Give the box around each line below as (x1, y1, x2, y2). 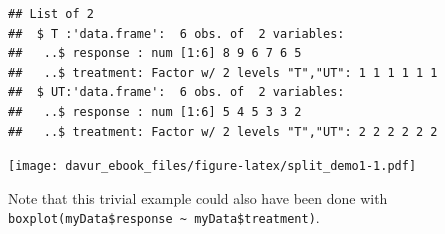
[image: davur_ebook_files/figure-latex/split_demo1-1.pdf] (8, 159, 417, 174)
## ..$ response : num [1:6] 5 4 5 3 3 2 (8, 104, 302, 119)
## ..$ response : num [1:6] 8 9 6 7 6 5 (8, 46, 302, 61)
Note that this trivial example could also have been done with (8, 187, 388, 208)
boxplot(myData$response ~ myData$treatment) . (8, 207, 320, 228)
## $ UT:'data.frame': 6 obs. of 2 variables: (8, 85, 345, 100)
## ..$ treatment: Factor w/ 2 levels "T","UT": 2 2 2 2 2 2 (8, 124, 438, 139)
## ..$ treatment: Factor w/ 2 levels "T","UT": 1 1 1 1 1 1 (8, 65, 438, 80)
